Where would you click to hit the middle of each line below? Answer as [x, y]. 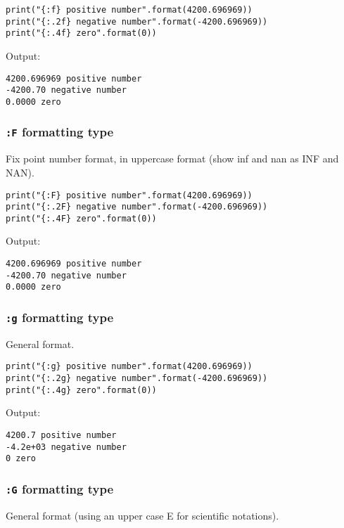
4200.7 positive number [61, 435]
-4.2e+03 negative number [66, 447]
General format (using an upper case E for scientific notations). [142, 515]
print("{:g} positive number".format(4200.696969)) [129, 367]
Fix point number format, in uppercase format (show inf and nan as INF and [172, 159]
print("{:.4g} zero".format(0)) [81, 390]
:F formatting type [60, 132]
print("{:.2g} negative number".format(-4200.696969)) [137, 379]
